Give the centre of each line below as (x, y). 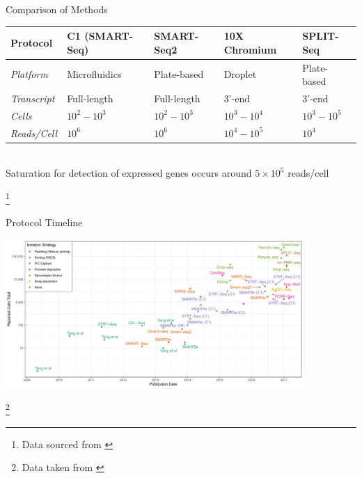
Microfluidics (94, 74)
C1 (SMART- (100, 36)
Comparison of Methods (57, 9)
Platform (29, 74)
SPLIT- (321, 36)
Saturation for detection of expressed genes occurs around (129, 173)
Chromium (250, 49)
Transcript (33, 98)
